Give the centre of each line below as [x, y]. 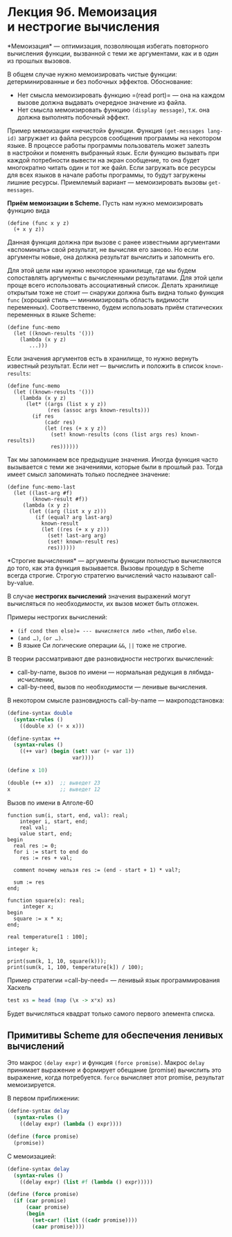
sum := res [29, 882]
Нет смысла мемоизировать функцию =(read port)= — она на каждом [121, 95]
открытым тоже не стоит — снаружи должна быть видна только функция [116, 292]
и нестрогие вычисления [83, 27]
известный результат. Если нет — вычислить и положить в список [106, 366]
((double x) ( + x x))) [52, 726]
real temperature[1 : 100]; [48, 937]
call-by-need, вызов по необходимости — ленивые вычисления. [112, 687]
